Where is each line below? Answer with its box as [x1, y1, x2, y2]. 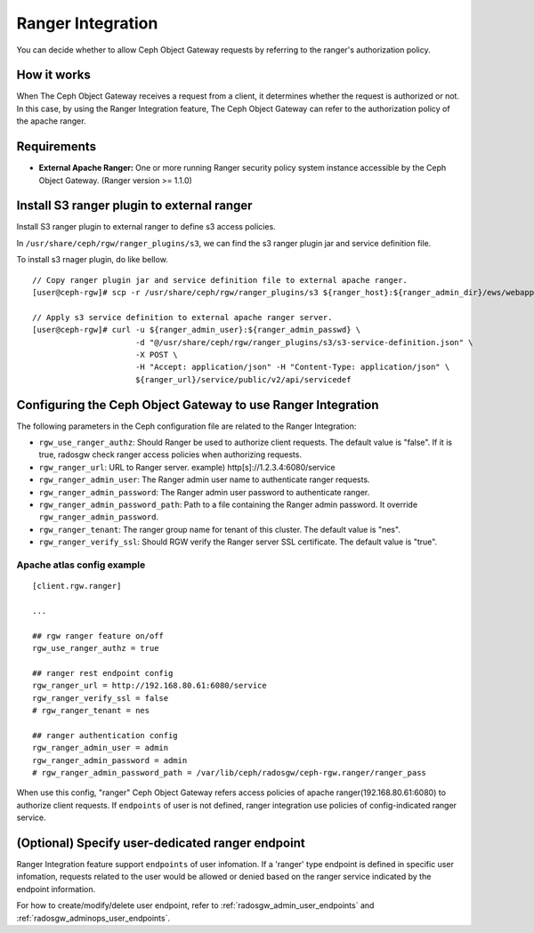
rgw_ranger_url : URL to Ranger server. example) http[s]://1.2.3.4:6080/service [38, 462, 336, 472]
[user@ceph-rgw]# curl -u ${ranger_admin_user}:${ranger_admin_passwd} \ [32, 325, 361, 335]
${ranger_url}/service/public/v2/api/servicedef [134, 374, 352, 384]
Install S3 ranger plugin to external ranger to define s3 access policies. [16, 221, 276, 232]
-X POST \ [134, 350, 178, 359]
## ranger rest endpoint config [32, 668, 174, 678]
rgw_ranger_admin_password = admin [32, 755, 188, 765]
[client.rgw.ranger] [32, 581, 122, 591]
